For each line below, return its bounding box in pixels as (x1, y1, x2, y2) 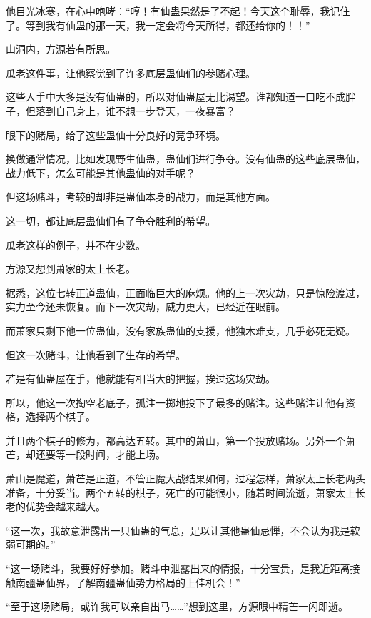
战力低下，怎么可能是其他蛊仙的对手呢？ (6, 165, 195, 180)
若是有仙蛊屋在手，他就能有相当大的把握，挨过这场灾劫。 (6, 371, 275, 386)
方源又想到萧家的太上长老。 (6, 261, 136, 276)
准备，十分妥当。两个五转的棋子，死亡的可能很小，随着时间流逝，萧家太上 (6, 485, 355, 500)
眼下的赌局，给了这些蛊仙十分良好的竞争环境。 (6, 127, 225, 142)
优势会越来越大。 (25, 499, 106, 514)
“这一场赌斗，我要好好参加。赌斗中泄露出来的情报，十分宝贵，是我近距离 (6, 561, 350, 576)
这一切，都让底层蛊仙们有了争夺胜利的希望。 (6, 213, 215, 228)
